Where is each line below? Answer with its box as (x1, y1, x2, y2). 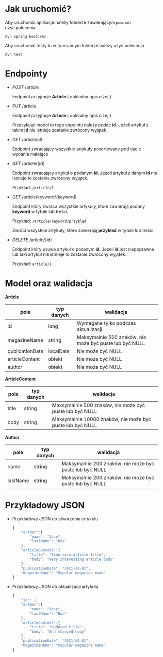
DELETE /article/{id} (12, 237, 52, 243)
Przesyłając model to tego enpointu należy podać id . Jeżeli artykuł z (12, 122, 149, 127)
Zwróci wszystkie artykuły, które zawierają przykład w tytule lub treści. (12, 227, 155, 233)
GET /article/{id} (12, 160, 45, 166)
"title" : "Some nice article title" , (30, 552, 106, 557)
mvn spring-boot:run (5, 34, 47, 39)
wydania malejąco (12, 151, 49, 157)
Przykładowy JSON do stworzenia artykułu (12, 515, 98, 521)
